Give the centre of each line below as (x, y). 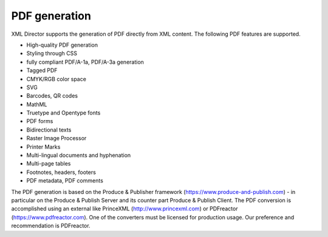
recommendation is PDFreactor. (51, 226)
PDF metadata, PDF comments (65, 181)
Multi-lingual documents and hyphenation (79, 155)
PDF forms (40, 121)
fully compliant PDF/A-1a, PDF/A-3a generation (85, 62)
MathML (37, 104)
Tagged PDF (42, 70)
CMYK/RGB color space (56, 79)
